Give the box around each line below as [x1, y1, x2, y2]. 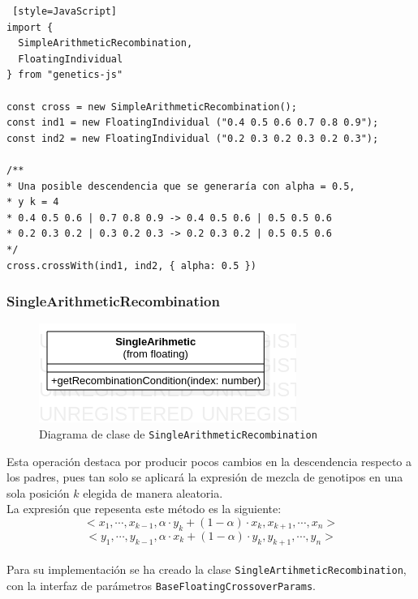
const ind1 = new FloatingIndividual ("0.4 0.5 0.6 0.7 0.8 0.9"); [6, 117, 379, 129]
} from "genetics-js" [6, 69, 123, 81]
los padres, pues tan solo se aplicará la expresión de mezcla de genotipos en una [6, 469, 403, 486]
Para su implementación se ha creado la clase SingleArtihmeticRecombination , [6, 561, 407, 578]
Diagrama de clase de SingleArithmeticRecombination [39, 425, 317, 442]
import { [6, 21, 54, 33]
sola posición [6, 484, 70, 501]
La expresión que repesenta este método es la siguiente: [6, 500, 282, 517]
